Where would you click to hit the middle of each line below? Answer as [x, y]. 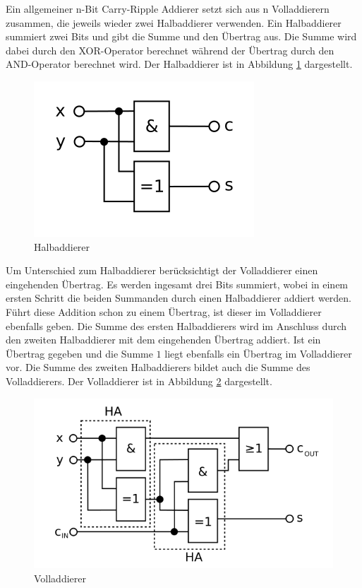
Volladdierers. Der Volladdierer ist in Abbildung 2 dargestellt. [139, 381]
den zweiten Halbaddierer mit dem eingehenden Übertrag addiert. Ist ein [163, 340]
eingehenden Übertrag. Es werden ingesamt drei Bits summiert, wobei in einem [177, 284]
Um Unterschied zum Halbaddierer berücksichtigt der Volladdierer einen [162, 270]
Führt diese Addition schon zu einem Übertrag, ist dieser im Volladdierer [164, 311]
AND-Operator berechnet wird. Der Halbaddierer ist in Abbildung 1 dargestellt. [179, 64]
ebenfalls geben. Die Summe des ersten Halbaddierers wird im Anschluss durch [176, 325]
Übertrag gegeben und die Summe [79, 353]
